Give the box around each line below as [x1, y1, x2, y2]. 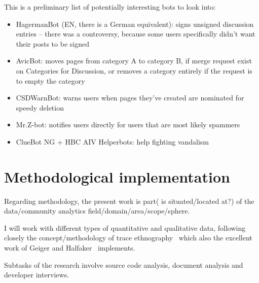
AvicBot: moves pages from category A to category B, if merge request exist [16, 55, 252, 66]
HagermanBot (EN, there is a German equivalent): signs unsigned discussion [16, 18, 254, 29]
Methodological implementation [4, 166, 230, 187]
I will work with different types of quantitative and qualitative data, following [4, 222, 246, 233]
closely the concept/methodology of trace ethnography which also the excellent [4, 232, 252, 243]
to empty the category [16, 75, 85, 86]
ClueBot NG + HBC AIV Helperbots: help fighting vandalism [16, 136, 209, 147]
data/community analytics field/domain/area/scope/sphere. [4, 205, 190, 216]
